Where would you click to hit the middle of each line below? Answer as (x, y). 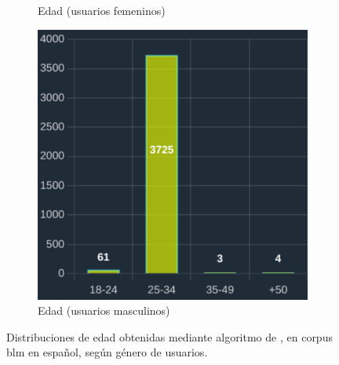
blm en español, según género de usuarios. (107, 352)
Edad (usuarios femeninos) (102, 10)
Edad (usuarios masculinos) (104, 310)
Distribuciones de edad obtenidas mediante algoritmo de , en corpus (169, 336)
